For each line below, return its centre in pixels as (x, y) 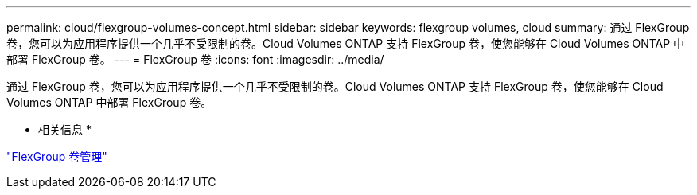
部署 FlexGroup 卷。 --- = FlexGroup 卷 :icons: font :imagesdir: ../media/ (195, 59)
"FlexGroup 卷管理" (57, 156)
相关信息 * (65, 129)
